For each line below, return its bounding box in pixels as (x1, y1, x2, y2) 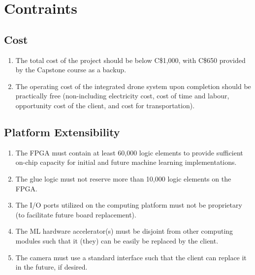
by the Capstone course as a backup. (15, 64, 127, 75)
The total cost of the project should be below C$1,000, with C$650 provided (15, 55, 246, 65)
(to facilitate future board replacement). (15, 209, 136, 219)
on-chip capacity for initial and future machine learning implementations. (15, 157, 237, 167)
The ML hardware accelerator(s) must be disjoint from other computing (15, 226, 233, 236)
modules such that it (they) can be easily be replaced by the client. (15, 235, 219, 245)
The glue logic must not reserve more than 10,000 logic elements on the (15, 173, 231, 183)
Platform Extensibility (4, 124, 120, 139)
